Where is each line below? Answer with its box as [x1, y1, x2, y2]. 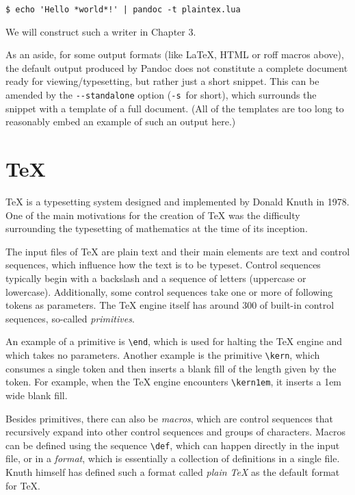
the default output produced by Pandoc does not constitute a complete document [5, 60, 348, 75]
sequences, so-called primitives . [5, 311, 135, 325]
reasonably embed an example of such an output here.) [5, 114, 236, 129]
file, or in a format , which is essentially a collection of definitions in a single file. [5, 451, 340, 466]
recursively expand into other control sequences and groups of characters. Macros [5, 424, 345, 439]
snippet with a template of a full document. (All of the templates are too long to [5, 101, 344, 115]
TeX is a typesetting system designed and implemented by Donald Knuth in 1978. [5, 194, 350, 208]
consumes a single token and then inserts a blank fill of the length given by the [5, 361, 337, 375]
